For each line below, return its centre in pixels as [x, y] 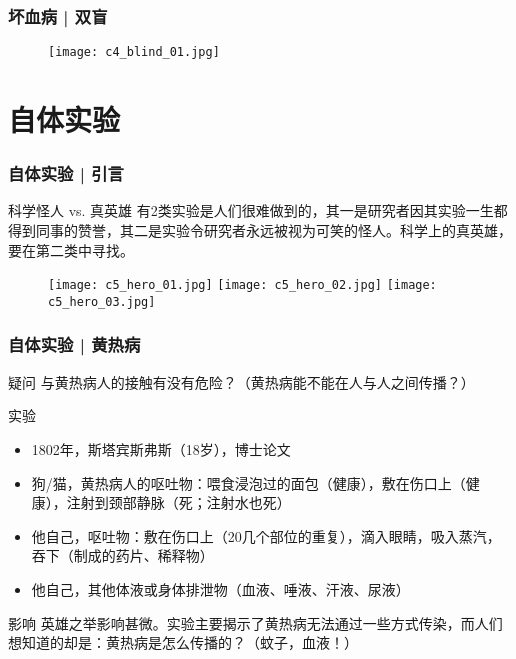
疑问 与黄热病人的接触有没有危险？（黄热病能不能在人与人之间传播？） [241, 381]
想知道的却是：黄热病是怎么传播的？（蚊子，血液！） [183, 642]
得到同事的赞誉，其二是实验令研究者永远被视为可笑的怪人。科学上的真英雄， [260, 230]
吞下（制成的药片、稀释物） [122, 555]
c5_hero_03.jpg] [102, 301]
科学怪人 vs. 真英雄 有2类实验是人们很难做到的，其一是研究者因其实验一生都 [258, 210]
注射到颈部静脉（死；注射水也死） [178, 502]
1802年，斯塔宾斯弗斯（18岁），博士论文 [161, 448]
